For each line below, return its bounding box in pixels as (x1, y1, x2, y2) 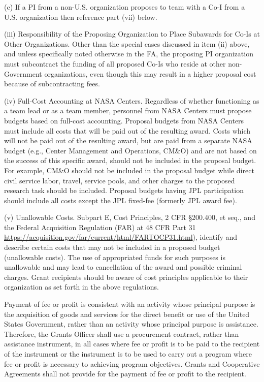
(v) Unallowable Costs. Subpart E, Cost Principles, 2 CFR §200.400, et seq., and (4, 212, 255, 222)
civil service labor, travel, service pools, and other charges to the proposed (4, 175, 235, 185)
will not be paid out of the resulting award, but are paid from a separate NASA (4, 135, 252, 146)
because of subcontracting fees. (4, 78, 100, 89)
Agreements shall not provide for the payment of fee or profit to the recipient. (4, 368, 246, 379)
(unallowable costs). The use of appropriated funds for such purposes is (4, 251, 225, 262)
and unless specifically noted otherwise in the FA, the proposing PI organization (4, 48, 253, 59)
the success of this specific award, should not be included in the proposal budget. (4, 155, 256, 166)
